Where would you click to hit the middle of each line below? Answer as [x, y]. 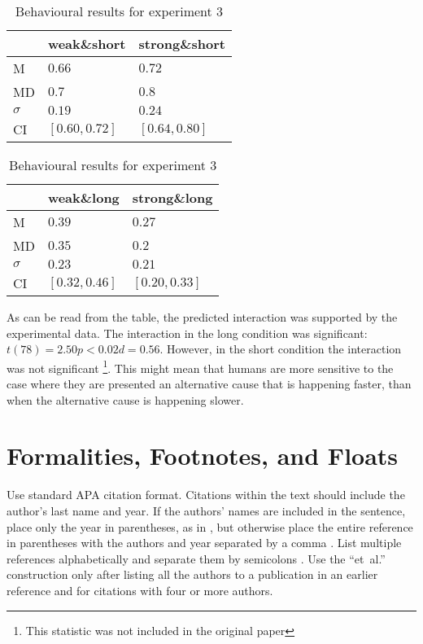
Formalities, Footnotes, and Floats [203, 456]
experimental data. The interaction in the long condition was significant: [187, 333]
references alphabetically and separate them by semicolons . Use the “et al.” [196, 558]
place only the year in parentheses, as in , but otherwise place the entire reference [210, 526]
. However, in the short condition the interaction [281, 349]
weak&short [87, 44]
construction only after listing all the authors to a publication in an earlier [192, 574]
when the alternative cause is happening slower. [125, 399]
